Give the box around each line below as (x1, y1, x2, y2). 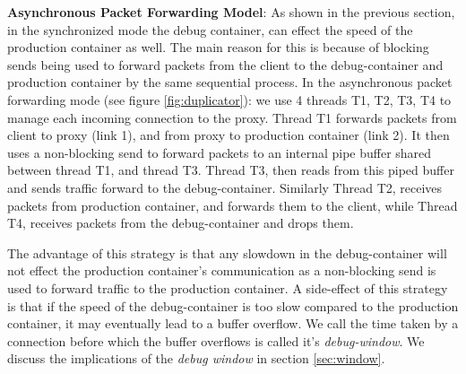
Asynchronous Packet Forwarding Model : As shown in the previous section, (7, 3, 455, 21)
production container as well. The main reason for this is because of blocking (7, 38, 429, 57)
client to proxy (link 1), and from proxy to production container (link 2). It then (7, 126, 450, 144)
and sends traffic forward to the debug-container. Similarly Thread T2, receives (7, 178, 443, 196)
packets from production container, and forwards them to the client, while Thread (7, 196, 458, 214)
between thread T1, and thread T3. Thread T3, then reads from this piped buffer (7, 161, 454, 179)
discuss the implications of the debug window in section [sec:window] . (7, 349, 385, 368)
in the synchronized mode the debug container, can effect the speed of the (7, 20, 413, 39)
